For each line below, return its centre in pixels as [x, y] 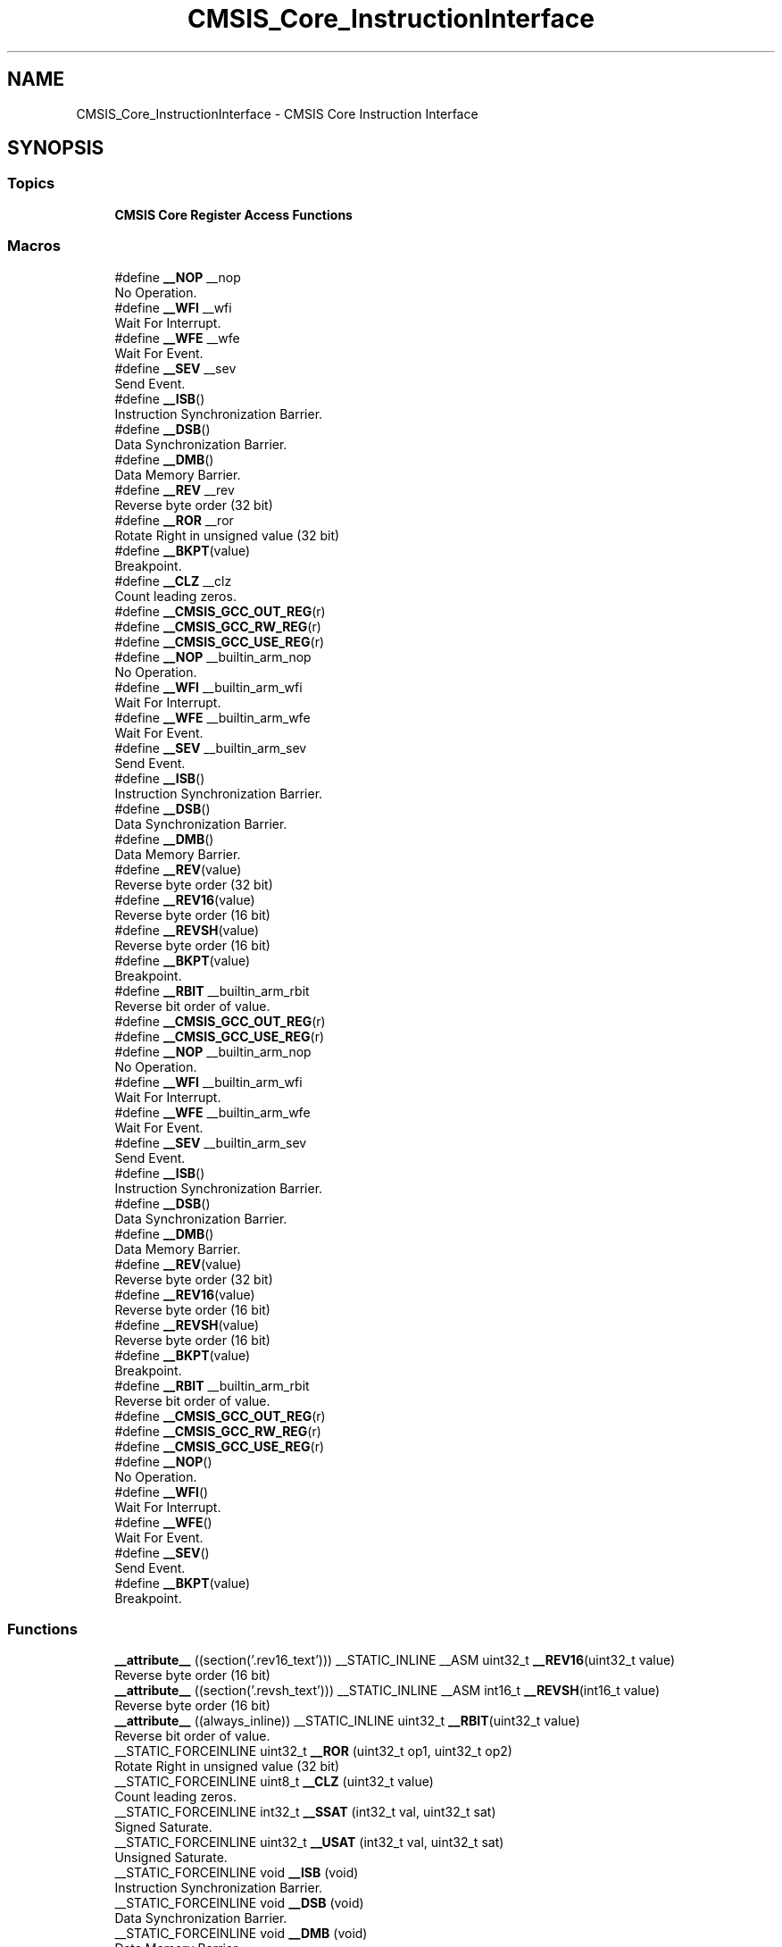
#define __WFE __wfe [177, 338]
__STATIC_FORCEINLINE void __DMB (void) [241, 1934]
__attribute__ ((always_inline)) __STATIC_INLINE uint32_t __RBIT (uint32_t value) [347, 1721]
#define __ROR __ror [174, 520]
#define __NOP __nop [178, 277]
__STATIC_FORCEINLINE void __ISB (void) [237, 1873]
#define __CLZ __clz [173, 581]
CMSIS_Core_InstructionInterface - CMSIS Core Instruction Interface [277, 113]
